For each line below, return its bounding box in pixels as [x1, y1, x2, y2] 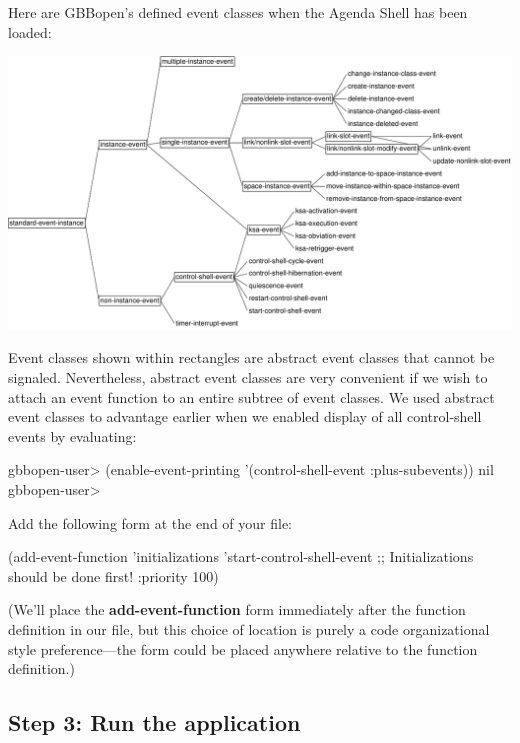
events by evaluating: [8, 425, 137, 446]
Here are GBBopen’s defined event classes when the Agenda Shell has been [8, 2, 468, 22]
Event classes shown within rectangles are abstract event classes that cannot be [8, 347, 495, 368]
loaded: [8, 21, 52, 42]
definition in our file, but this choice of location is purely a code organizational [8, 618, 490, 639]
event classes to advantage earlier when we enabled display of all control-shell [8, 406, 482, 427]
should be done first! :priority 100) [8, 565, 219, 586]
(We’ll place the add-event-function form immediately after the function [8, 599, 466, 620]
